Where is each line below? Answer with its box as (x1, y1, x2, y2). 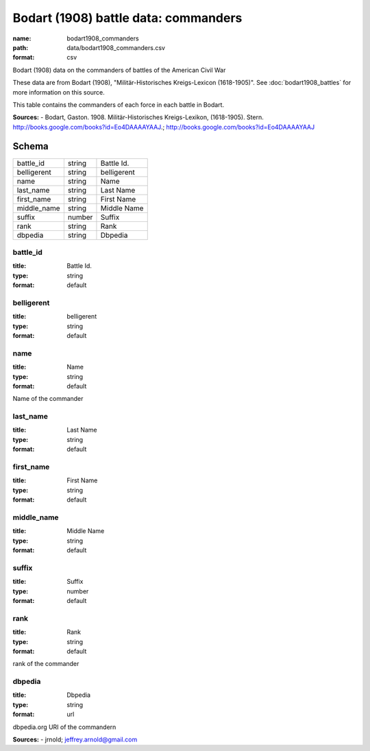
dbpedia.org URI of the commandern (12, 723, 116, 731)
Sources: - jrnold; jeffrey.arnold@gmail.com (12, 735, 138, 743)
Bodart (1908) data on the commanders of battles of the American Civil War (12, 66, 226, 74)
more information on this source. (12, 88, 106, 96)
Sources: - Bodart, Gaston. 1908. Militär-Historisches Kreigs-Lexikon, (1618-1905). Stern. (12, 113, 264, 121)
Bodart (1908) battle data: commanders (12, 10, 243, 25)
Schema (12, 140, 49, 152)
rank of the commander (12, 660, 79, 668)
